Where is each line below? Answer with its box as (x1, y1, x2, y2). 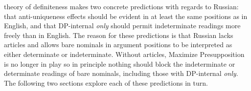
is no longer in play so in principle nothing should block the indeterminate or (4, 58, 235, 69)
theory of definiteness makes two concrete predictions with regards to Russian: (4, 1, 239, 11)
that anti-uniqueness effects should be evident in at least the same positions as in (4, 11, 248, 21)
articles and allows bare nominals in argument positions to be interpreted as (4, 39, 232, 50)
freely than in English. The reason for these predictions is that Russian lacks (4, 30, 233, 40)
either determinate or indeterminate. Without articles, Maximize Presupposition (4, 49, 245, 59)
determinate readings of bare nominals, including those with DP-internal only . (4, 68, 238, 78)
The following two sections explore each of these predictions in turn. (4, 77, 208, 88)
